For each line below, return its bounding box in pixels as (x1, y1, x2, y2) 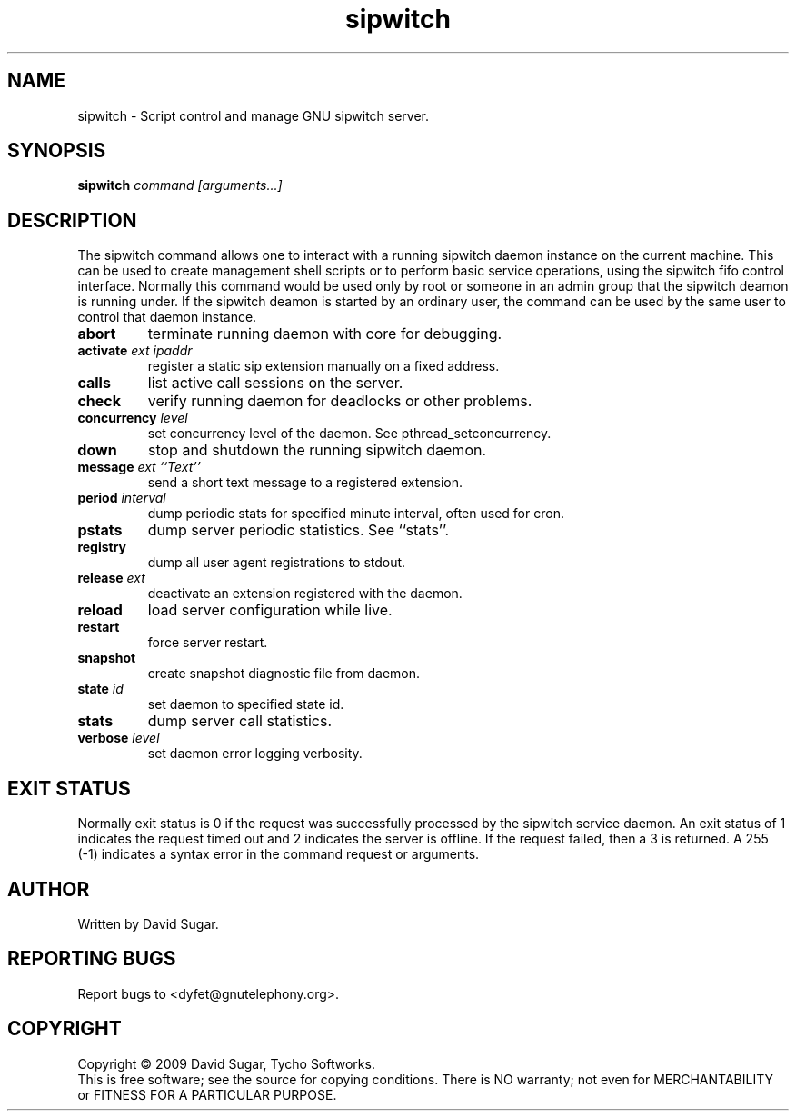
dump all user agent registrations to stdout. (147, 554, 406, 571)
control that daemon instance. (77, 309, 257, 325)
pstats (77, 521, 123, 540)
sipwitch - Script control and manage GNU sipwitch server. (77, 107, 430, 124)
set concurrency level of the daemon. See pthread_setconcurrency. (147, 425, 552, 442)
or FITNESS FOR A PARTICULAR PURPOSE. (77, 1086, 337, 1103)
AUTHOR (7, 877, 90, 901)
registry (77, 539, 127, 555)
